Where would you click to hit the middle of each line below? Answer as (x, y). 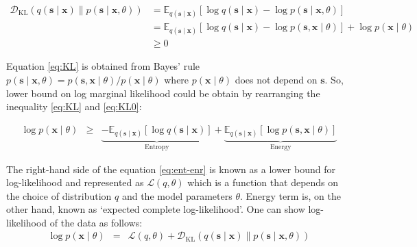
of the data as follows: (96, 222)
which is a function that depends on (263, 182)
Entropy (157, 147)
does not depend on (276, 80)
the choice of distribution (59, 195)
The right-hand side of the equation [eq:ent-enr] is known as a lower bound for (171, 169)
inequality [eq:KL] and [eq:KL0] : (74, 106)
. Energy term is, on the (290, 195)
